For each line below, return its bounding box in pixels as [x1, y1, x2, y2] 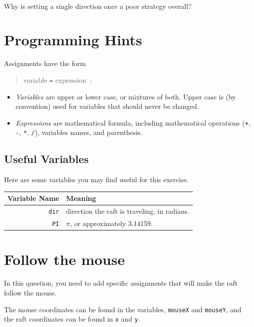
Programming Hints [4, 30, 143, 50]
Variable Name [7, 193, 59, 203]
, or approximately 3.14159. [70, 218, 153, 229]
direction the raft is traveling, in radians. [66, 206, 189, 216]
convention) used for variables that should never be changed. [15, 101, 199, 111]
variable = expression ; [23, 74, 92, 85]
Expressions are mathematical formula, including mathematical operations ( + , [15, 117, 251, 128]
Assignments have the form [4, 58, 86, 68]
